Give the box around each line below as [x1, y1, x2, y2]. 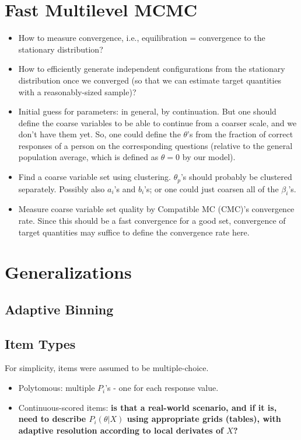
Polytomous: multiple [18, 382, 95, 394]
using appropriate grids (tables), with [127, 413, 281, 425]
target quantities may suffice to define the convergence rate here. [18, 226, 250, 238]
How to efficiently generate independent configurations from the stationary [18, 63, 285, 75]
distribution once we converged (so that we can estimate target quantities [18, 74, 282, 86]
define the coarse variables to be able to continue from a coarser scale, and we [18, 116, 297, 129]
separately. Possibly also [18, 182, 105, 195]
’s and [114, 182, 136, 195]
